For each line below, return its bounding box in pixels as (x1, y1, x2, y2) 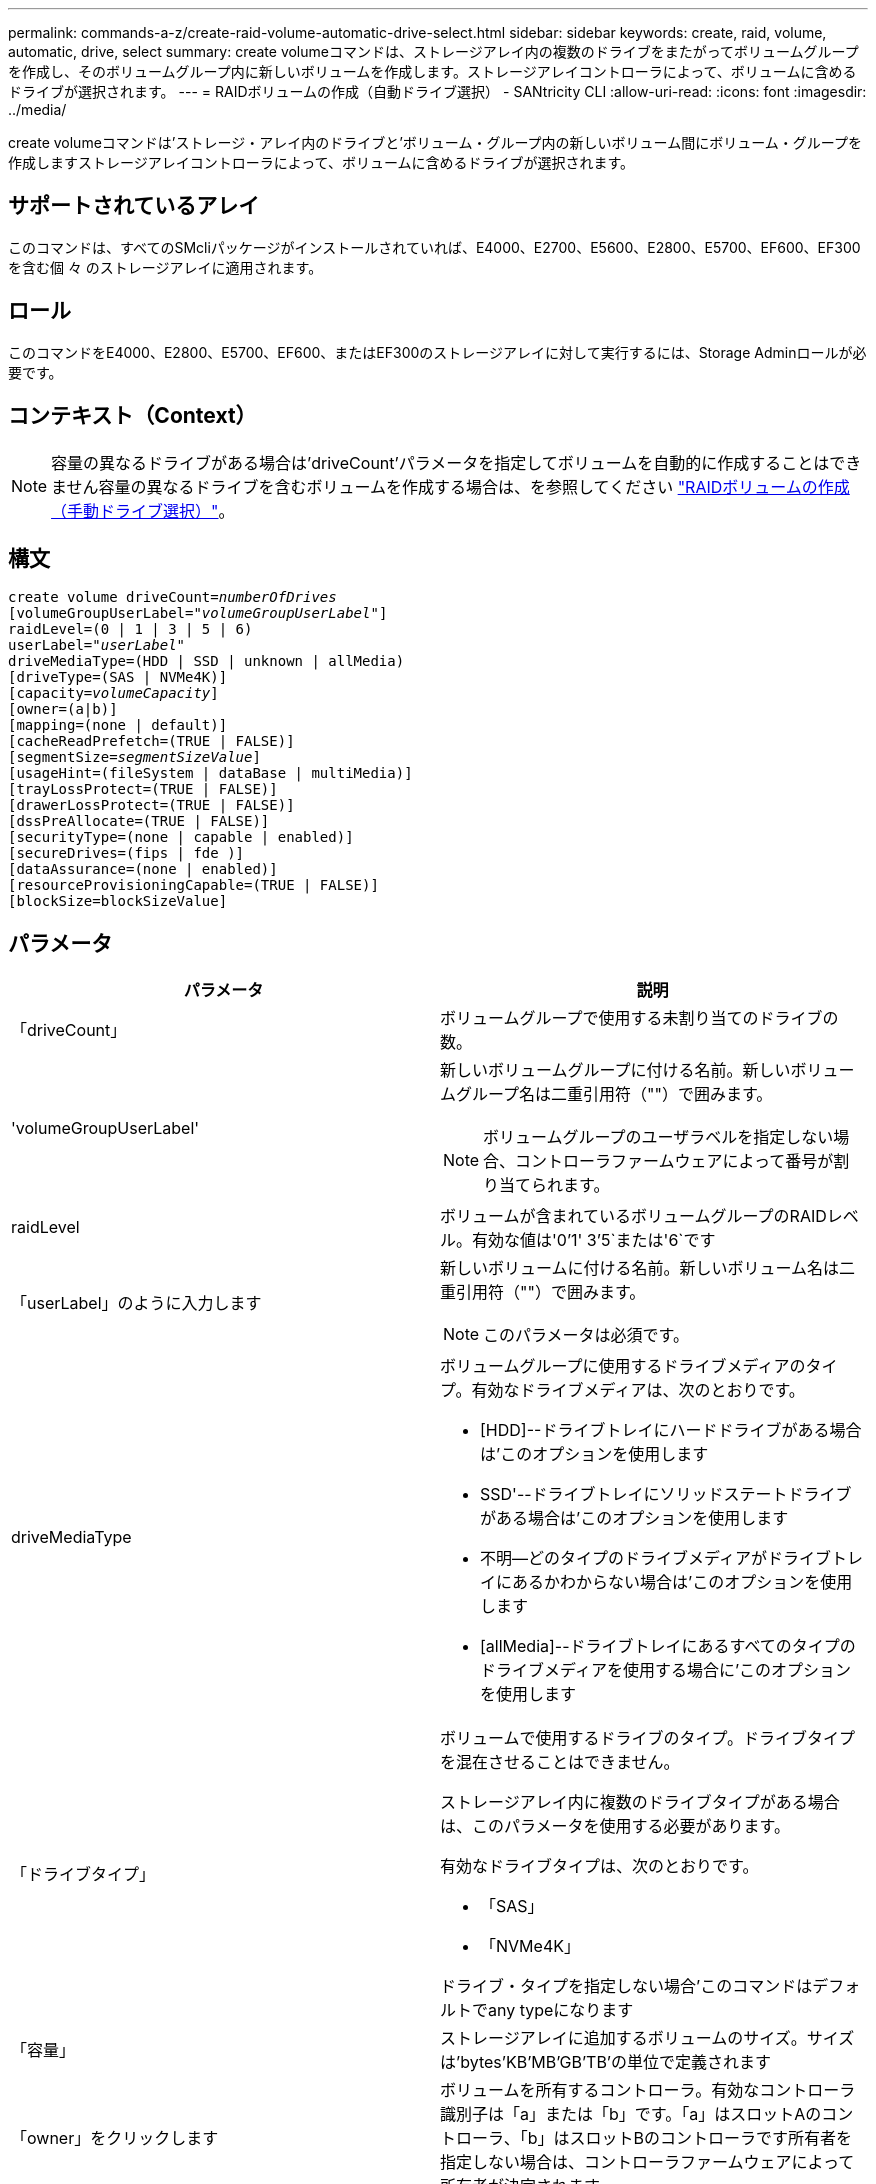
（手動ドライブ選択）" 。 (51, 500, 235, 521)
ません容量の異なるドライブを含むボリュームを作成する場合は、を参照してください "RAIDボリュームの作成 (51, 476, 850, 497)
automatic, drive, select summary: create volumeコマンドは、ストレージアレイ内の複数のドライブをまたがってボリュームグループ (8, 43, 859, 60)
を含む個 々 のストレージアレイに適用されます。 (8, 258, 323, 276)
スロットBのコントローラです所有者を (569, 2128, 852, 2149)
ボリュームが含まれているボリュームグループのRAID (440, 1206, 827, 1227)
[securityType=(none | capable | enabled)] (8, 829, 354, 846)
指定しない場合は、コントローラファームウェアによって (440, 2152, 855, 2173)
